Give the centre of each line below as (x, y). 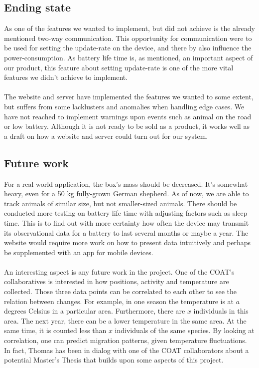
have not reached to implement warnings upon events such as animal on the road (128, 116)
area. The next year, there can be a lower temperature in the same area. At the (125, 320)
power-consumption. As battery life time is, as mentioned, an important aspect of (129, 57)
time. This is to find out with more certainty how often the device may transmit (127, 222)
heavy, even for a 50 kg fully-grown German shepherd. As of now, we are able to (127, 193)
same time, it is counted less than (55, 330)
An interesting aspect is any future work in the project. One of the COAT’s (119, 271)
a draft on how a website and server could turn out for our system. (106, 136)
